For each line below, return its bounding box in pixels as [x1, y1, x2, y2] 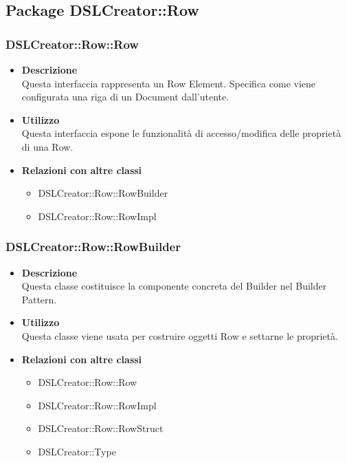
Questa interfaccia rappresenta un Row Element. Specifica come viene [21, 76, 316, 90]
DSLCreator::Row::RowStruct [38, 421, 164, 435]
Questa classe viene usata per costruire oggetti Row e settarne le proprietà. [21, 328, 338, 343]
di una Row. [21, 139, 74, 153]
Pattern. [21, 292, 57, 306]
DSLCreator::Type [38, 444, 116, 458]
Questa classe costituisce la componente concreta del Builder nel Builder [21, 279, 327, 293]
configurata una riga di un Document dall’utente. [21, 89, 230, 104]
